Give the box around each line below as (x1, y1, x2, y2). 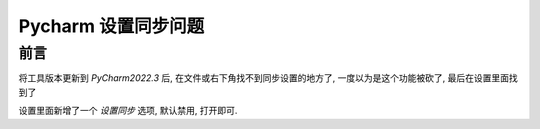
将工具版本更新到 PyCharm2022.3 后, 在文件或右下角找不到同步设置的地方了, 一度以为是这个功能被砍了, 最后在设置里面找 (18, 72, 519, 84)
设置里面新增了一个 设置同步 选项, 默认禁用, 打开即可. (18, 105, 238, 117)
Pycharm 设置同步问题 (18, 15, 205, 37)
